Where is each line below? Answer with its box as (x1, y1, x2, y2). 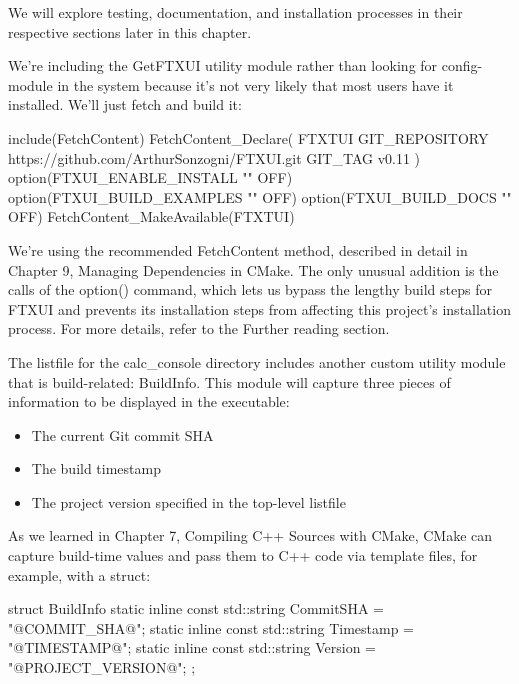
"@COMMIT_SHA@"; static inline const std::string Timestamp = (8, 617, 415, 638)
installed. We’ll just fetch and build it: (8, 94, 242, 115)
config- (441, 55, 483, 76)
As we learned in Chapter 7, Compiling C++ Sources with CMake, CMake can (8, 525, 493, 546)
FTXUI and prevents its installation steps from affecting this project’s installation (8, 298, 511, 319)
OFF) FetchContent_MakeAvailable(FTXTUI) (8, 206, 295, 227)
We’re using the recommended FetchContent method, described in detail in (8, 239, 468, 260)
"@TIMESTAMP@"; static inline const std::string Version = (8, 637, 376, 658)
